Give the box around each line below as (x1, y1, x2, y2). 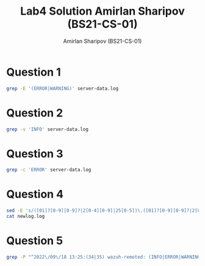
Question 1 (6, 65, 61, 79)
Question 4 (6, 187, 64, 201)
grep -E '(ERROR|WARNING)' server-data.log (6, 85, 119, 92)
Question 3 (6, 146, 63, 160)
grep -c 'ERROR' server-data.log (6, 167, 92, 173)
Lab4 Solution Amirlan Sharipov (20, 4, 185, 18)
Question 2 (6, 106, 63, 120)
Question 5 (6, 234, 63, 248)
